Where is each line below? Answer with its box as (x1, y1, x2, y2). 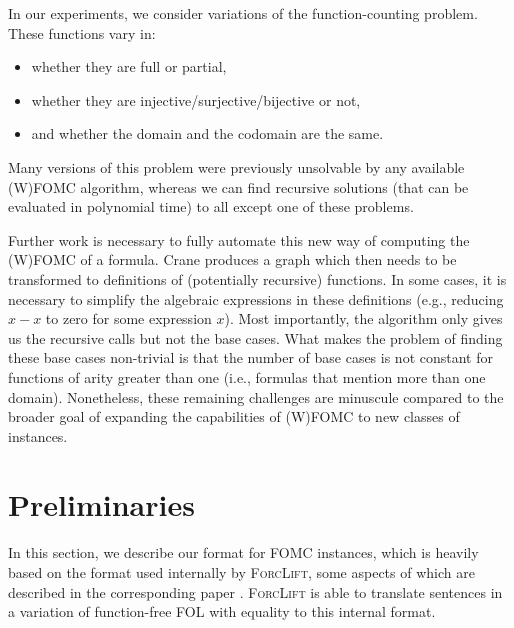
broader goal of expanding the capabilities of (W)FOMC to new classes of (8, 406, 460, 427)
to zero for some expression (45, 308, 212, 329)
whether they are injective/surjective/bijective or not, (31, 89, 361, 110)
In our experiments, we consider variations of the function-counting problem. (8, 3, 478, 23)
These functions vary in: (8, 22, 156, 43)
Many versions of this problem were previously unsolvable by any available (8, 156, 465, 177)
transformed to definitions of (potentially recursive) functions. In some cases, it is (8, 268, 507, 289)
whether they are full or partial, (31, 56, 227, 77)
